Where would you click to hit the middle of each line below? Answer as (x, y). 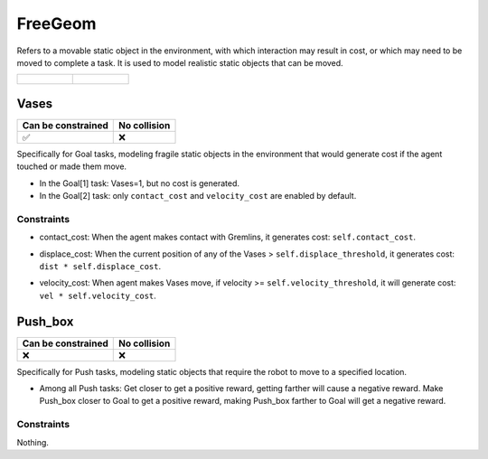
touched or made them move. (71, 166)
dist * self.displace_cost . (100, 266)
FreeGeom (56, 23)
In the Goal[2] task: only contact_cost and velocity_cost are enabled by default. (198, 196)
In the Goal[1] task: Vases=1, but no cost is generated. (139, 183)
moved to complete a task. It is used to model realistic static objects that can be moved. (180, 62)
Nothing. (33, 442)
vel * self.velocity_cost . (98, 295)
